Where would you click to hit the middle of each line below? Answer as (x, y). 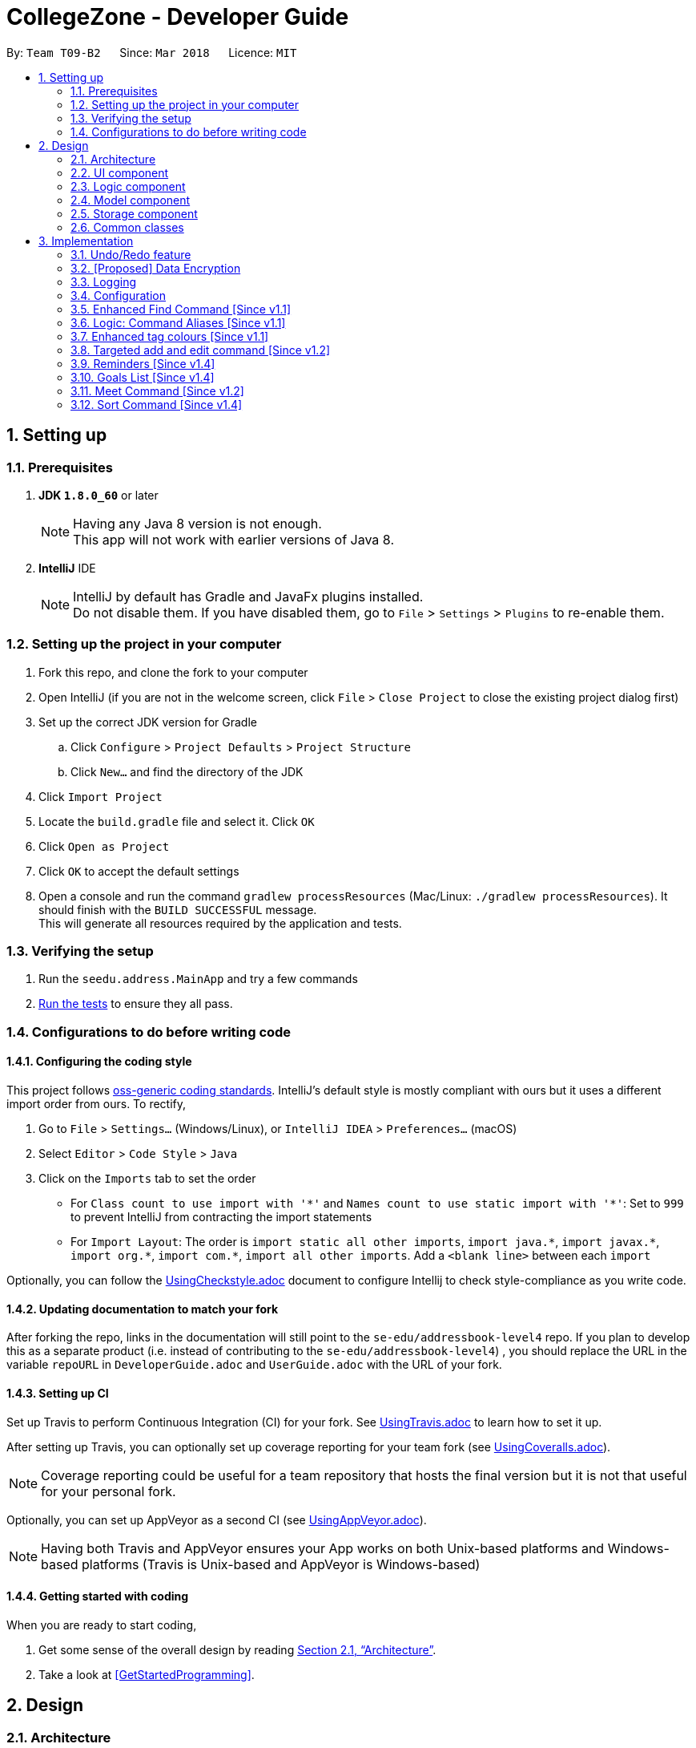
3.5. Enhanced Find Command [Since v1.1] (181, 309)
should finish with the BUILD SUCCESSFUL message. (178, 909)
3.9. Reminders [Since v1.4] (143, 363)
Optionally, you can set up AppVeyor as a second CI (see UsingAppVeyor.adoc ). (217, 1519)
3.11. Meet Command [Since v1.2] (157, 390)
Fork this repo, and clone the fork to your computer (173, 672)
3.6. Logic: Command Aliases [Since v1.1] (178, 322)
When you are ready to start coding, (102, 1625)
